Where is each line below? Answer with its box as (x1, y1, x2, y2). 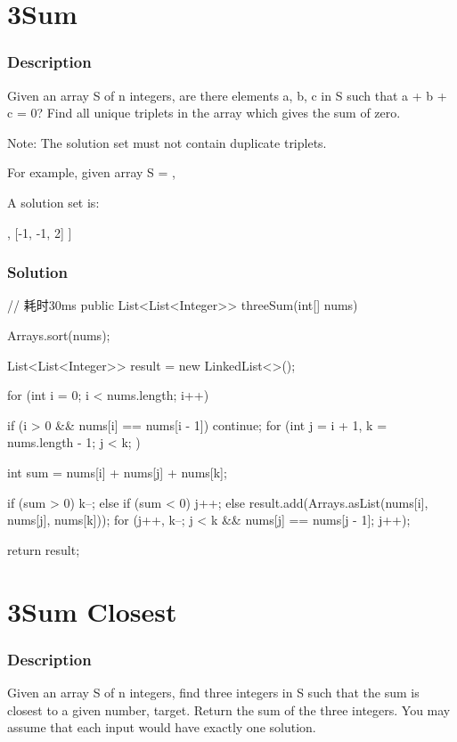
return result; (7, 540, 80, 559)
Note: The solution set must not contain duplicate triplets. (7, 133, 327, 151)
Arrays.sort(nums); (7, 325, 110, 344)
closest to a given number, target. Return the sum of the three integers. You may (7, 700, 451, 719)
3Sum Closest (7, 592, 177, 629)
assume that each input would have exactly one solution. (7, 718, 316, 737)
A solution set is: (7, 192, 100, 211)
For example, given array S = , (7, 163, 175, 182)
